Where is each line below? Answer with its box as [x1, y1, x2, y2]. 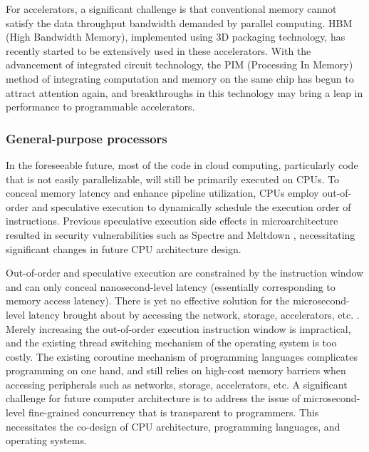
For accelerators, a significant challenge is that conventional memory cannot [6, 1, 337, 16]
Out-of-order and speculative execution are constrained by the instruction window [6, 265, 364, 280]
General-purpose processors [6, 129, 167, 147]
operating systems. [6, 433, 87, 448]
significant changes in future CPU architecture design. [6, 241, 241, 256]
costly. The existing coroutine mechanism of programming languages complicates [6, 349, 358, 364]
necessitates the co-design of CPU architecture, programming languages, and [6, 418, 341, 433]
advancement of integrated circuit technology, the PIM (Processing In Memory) [6, 57, 353, 72]
